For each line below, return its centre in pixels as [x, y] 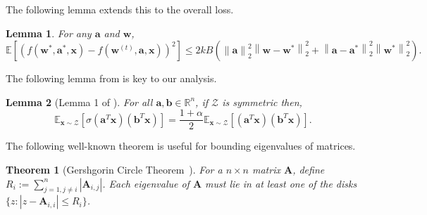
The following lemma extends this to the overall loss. [120, 9]
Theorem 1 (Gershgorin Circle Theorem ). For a [114, 170]
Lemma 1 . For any [49, 33]
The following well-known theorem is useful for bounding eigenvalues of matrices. [181, 146]
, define [309, 170]
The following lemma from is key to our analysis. [111, 78]
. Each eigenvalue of [146, 183]
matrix [266, 170]
